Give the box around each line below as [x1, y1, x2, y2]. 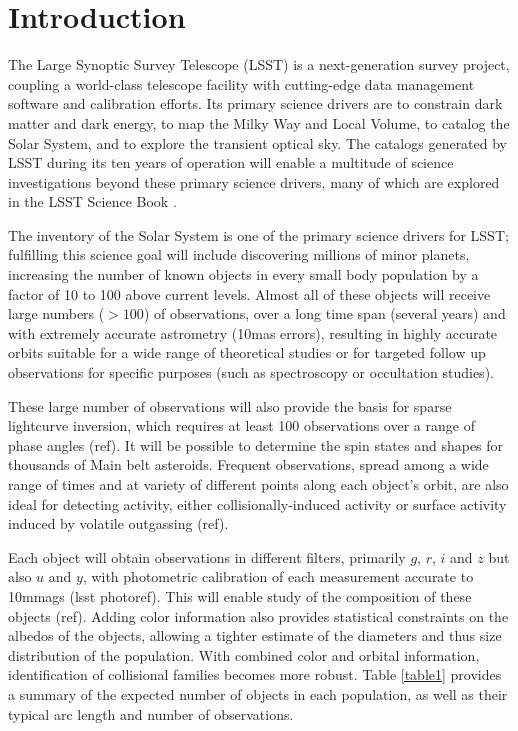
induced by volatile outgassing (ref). [8, 513, 229, 534]
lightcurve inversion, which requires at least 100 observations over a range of [8, 415, 475, 436]
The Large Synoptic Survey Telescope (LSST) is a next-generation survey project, [8, 54, 510, 75]
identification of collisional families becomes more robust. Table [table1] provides [8, 664, 502, 685]
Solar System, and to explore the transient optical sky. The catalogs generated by [8, 132, 508, 153]
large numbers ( [8, 303, 105, 324]
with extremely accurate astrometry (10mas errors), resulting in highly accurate [8, 322, 498, 343]
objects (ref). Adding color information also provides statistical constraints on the [8, 605, 509, 626]
